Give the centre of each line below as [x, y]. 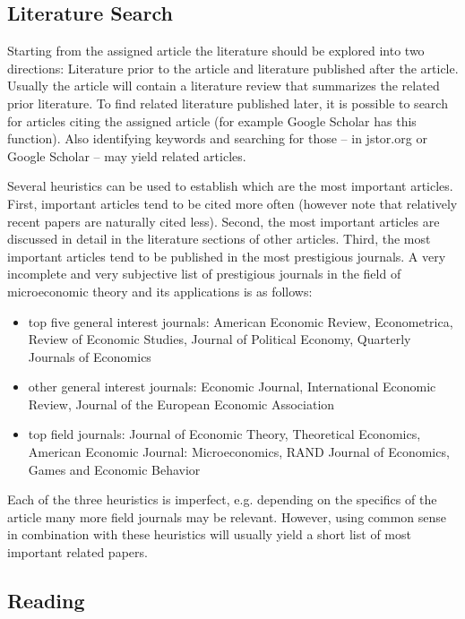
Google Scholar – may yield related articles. [127, 155]
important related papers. [77, 552]
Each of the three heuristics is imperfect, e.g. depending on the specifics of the [222, 499]
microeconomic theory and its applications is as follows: [160, 291]
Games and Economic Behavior [114, 469]
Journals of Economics [90, 356]
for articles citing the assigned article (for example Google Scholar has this [212, 120]
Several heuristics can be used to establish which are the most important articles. [230, 186]
